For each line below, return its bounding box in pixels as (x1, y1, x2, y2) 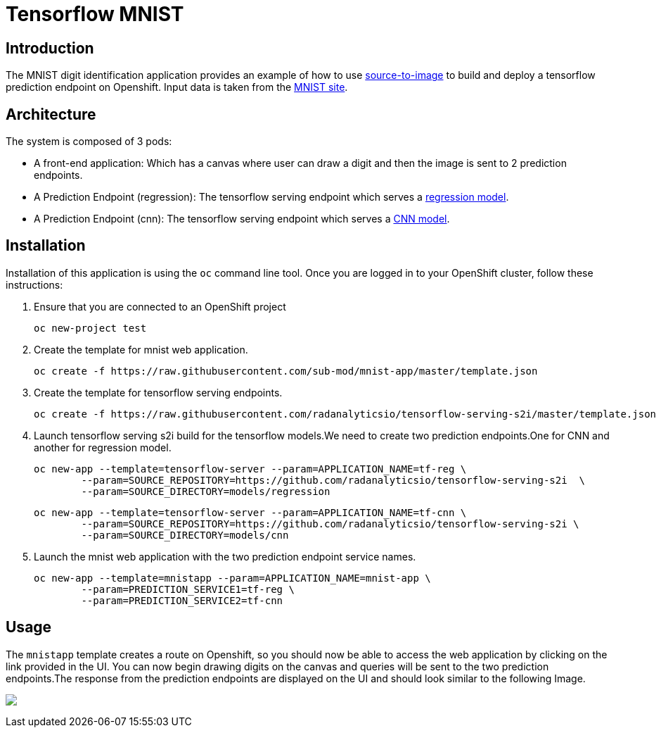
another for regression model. (34, 441, 172, 453)
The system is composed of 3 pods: (6, 135, 172, 148)
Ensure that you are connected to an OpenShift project (34, 300, 286, 313)
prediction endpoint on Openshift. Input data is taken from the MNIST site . (6, 81, 348, 94)
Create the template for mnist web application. (34, 343, 248, 356)
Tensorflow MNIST (6, 2, 184, 26)
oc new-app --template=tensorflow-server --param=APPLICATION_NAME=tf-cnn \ (34, 506, 467, 518)
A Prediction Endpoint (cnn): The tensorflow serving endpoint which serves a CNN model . (34, 213, 450, 225)
